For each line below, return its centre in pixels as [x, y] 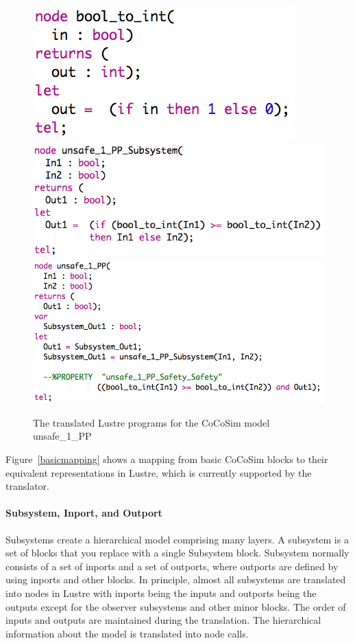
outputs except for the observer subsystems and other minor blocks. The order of [176, 606]
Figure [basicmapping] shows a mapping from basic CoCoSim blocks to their [167, 459]
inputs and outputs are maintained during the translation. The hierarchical [163, 620]
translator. [27, 486]
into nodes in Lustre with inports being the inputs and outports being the [161, 593]
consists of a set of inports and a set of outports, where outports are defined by [172, 566]
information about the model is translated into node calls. [127, 633]
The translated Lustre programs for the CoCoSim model [151, 422]
